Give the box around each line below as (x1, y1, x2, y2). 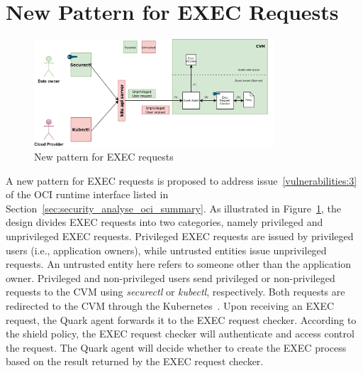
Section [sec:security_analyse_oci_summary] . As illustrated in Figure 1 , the (6, 200, 341, 215)
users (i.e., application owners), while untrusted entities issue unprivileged (6, 242, 327, 257)
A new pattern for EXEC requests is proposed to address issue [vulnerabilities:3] (6, 173, 357, 188)
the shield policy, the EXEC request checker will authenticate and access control (6, 326, 354, 341)
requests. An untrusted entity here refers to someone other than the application (6, 256, 352, 271)
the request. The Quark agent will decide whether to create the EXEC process (6, 340, 347, 355)
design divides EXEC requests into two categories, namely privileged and (6, 215, 323, 229)
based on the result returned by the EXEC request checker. (6, 354, 264, 369)
